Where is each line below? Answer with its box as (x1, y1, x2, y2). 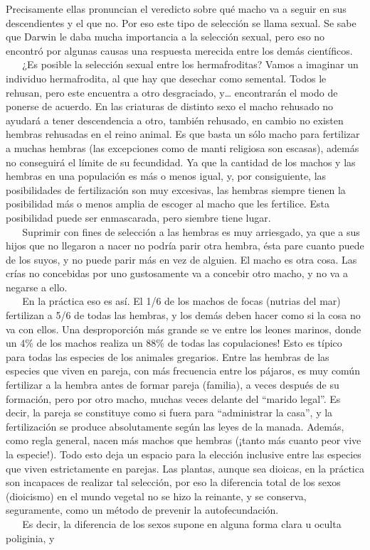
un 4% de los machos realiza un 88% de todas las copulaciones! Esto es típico (6, 335, 342, 350)
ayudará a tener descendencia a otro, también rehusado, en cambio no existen (6, 112, 344, 127)
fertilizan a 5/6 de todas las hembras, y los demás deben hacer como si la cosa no (6, 308, 361, 323)
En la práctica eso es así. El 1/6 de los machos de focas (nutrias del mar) (22, 293, 341, 308)
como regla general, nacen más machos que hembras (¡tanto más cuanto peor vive (6, 433, 361, 448)
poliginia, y (6, 530, 55, 545)
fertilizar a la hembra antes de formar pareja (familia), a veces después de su (6, 377, 339, 392)
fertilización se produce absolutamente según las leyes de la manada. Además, (6, 419, 344, 433)
